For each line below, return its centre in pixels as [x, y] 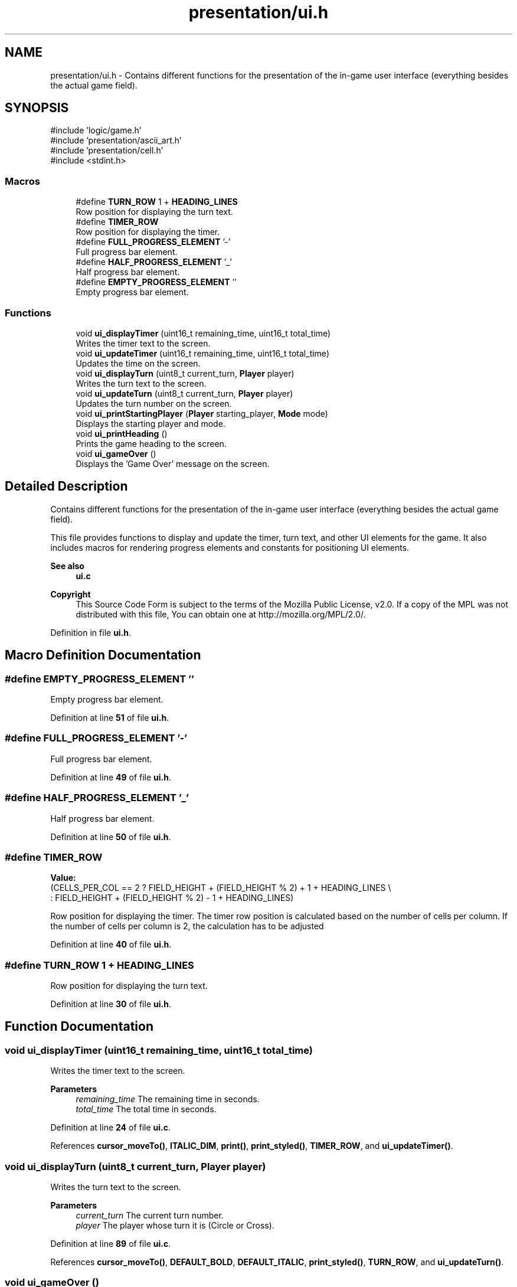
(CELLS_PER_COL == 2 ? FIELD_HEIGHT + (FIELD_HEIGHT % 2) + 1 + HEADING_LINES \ [221, 888]
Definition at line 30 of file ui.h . [111, 1004]
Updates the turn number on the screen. [154, 403]
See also [67, 566]
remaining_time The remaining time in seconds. [168, 1099]
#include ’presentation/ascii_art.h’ [116, 141]
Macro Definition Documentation [103, 655]
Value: [63, 878]
